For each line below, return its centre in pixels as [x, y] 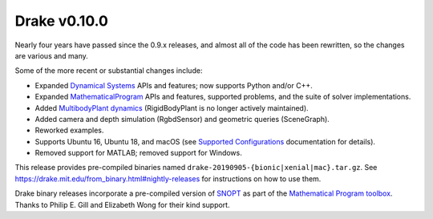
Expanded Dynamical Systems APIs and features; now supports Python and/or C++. [174, 85]
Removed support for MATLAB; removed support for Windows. [138, 153]
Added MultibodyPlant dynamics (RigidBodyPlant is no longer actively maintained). [172, 107]
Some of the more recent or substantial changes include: [109, 71]
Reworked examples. [69, 130]
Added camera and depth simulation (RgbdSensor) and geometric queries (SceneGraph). [182, 119]
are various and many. [51, 55]
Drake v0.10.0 [61, 21]
